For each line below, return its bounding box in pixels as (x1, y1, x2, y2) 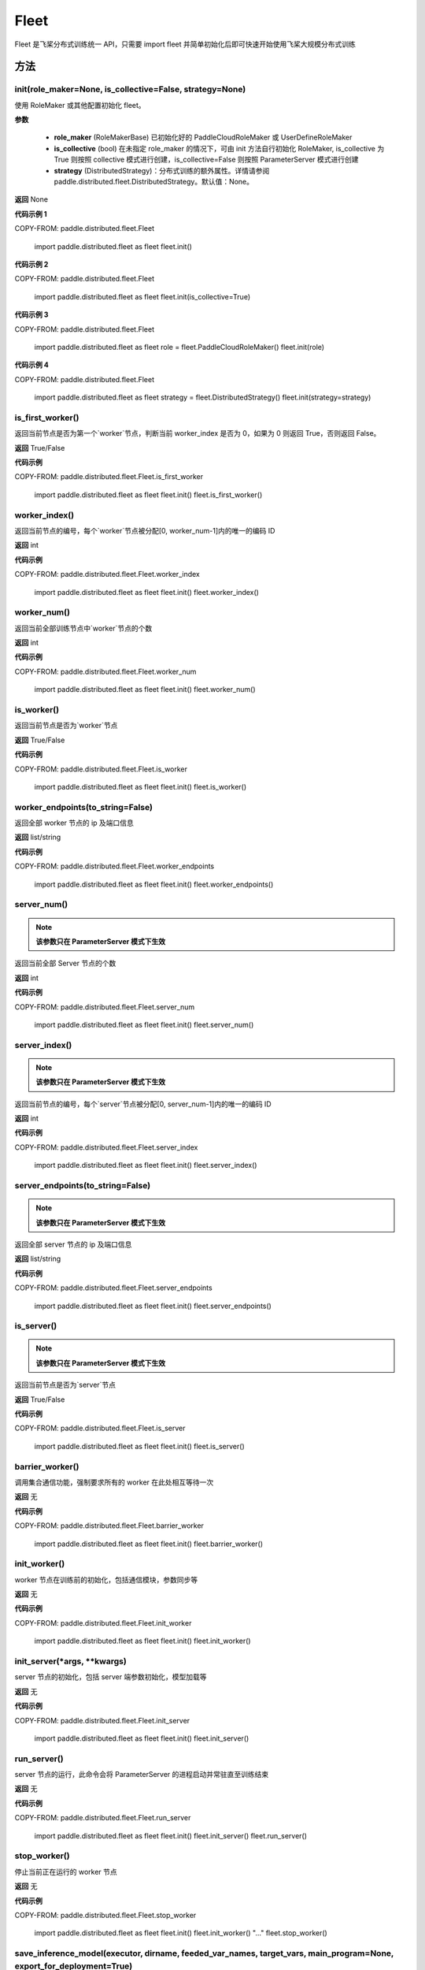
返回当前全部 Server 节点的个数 (14, 958, 116, 968)
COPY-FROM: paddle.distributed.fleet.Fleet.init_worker (14, 1618, 192, 1627)
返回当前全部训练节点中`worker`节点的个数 (14, 623, 153, 633)
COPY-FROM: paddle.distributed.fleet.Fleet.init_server (14, 1715, 190, 1725)
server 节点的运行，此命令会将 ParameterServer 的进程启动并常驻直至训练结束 (14, 1770, 269, 1779)
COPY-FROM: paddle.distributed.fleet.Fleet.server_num (14, 1002, 195, 1012)
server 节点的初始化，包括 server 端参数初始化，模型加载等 (14, 1672, 207, 1682)
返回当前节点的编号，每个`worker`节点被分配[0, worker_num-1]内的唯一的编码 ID (14, 526, 275, 535)
